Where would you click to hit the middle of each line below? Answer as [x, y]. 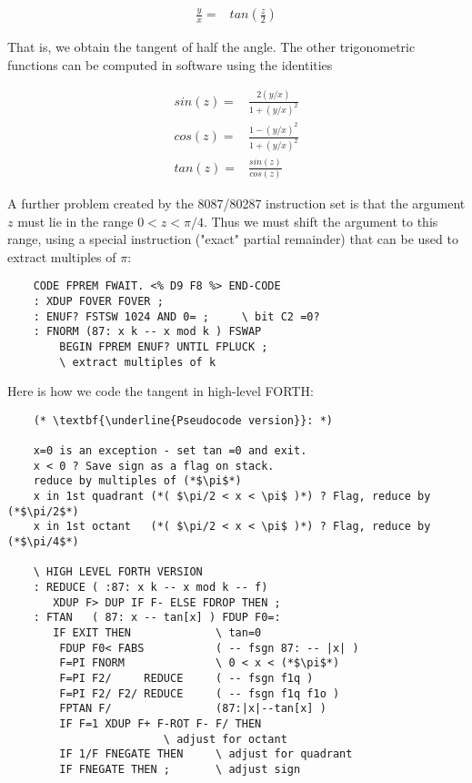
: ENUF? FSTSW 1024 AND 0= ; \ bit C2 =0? [176, 316]
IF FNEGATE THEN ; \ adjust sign [180, 769]
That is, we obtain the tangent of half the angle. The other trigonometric [211, 47]
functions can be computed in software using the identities [170, 64]
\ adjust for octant [225, 739]
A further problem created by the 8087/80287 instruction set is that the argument [236, 203]
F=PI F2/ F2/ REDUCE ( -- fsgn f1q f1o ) [200, 693]
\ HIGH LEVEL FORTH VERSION [118, 572]
